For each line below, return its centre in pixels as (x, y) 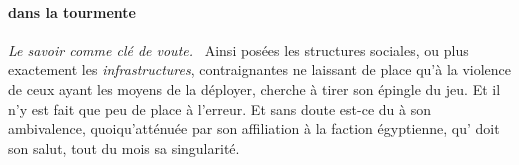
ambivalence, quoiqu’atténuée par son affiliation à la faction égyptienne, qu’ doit (254, 128)
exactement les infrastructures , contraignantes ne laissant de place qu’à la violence (260, 69)
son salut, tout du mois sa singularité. (124, 147)
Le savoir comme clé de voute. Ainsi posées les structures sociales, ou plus (238, 49)
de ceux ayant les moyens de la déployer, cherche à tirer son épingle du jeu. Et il (254, 88)
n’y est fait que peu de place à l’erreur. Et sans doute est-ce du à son (219, 108)
